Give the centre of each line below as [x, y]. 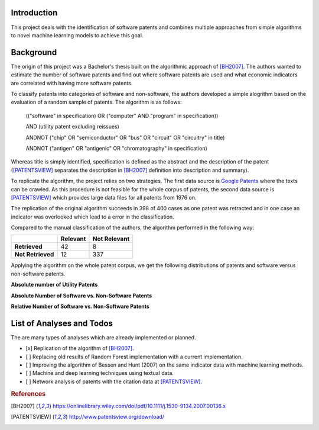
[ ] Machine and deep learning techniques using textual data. [100, 373]
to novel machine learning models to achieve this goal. [77, 35]
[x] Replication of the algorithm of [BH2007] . [80, 348]
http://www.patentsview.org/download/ [117, 417]
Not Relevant [111, 239]
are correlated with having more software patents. [72, 83]
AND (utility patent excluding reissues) [72, 127]
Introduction [34, 13]
